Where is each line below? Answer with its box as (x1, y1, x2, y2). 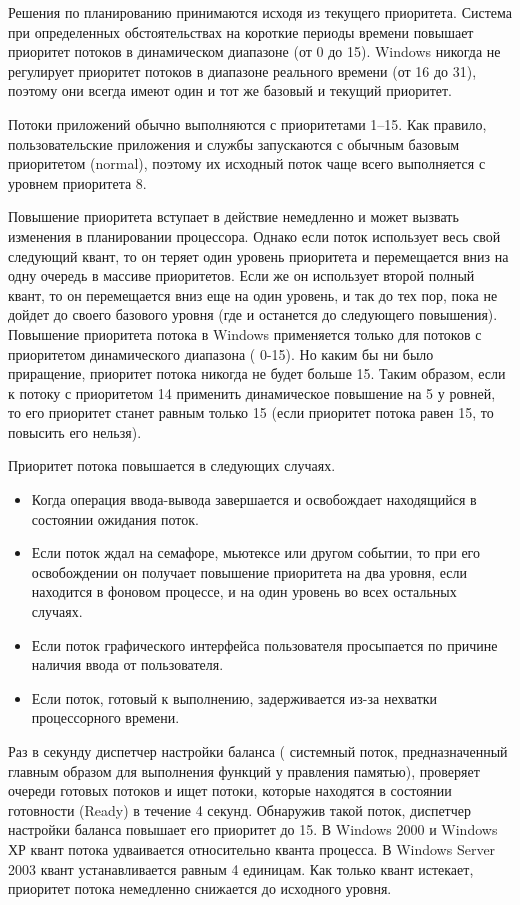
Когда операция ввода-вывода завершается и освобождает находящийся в (31, 489, 477, 510)
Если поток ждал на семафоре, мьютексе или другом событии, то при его (31, 542, 481, 563)
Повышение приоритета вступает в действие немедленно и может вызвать (8, 206, 459, 227)
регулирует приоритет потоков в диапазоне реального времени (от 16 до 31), (8, 60, 477, 81)
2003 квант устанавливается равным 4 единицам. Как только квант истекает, (8, 858, 474, 879)
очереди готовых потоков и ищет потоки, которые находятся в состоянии (8, 780, 452, 801)
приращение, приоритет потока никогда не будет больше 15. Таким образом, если (8, 363, 506, 384)
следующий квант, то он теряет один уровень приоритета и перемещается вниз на (8, 245, 509, 266)
